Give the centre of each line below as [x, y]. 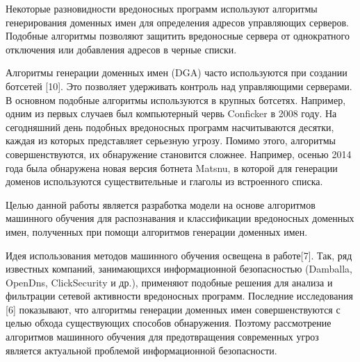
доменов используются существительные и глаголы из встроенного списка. [164, 181]
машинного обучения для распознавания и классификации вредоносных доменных [180, 218]
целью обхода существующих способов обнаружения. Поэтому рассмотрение [169, 323]
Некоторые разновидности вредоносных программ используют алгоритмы [162, 8]
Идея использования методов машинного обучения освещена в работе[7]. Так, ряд [179, 255]
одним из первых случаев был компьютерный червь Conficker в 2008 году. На [171, 113]
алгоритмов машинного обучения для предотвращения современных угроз [162, 337]
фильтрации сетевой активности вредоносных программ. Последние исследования [179, 296]
